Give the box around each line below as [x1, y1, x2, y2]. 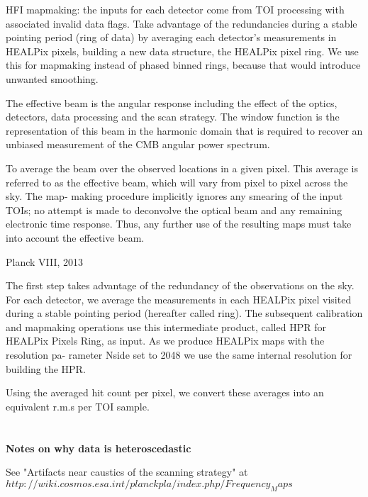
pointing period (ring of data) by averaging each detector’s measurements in [6, 30, 337, 45]
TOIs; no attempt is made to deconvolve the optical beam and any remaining [6, 202, 342, 217]
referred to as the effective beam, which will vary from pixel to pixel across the [6, 174, 348, 189]
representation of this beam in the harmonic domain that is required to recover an [6, 123, 363, 138]
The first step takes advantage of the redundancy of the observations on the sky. [6, 278, 355, 293]
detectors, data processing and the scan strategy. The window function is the [6, 109, 340, 124]
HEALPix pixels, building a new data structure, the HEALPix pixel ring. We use [6, 43, 359, 58]
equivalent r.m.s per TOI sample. [6, 398, 150, 413]
